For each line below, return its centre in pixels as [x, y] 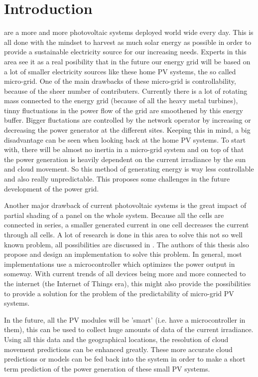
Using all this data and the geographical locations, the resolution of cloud [116, 339]
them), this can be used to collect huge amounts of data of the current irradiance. [129, 329]
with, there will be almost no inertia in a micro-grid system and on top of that [124, 149]
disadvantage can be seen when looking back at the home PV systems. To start [125, 139]
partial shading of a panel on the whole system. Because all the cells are [114, 215]
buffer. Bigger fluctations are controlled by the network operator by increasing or [128, 120]
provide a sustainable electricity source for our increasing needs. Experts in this [125, 52]
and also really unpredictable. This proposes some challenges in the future [117, 179]
